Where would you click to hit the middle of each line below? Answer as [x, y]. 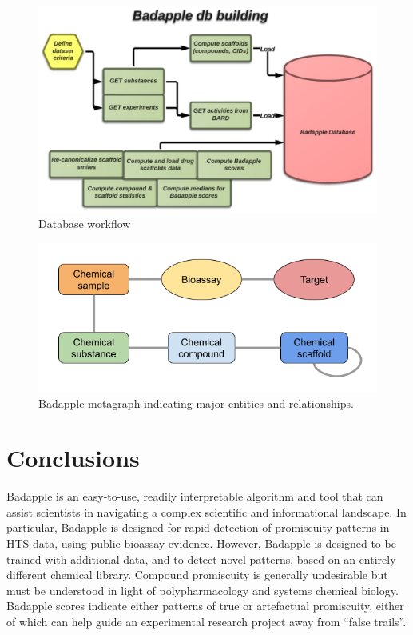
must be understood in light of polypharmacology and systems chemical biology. [203, 590]
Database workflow [85, 224]
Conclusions [73, 458]
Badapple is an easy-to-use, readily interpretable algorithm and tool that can [195, 496]
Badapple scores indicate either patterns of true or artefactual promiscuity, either [205, 606]
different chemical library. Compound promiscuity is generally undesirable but [197, 575]
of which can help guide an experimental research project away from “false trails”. [206, 622]
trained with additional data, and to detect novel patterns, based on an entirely [201, 559]
